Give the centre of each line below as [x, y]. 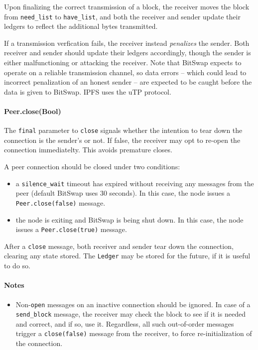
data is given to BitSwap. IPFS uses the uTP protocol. [88, 91]
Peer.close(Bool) [33, 111]
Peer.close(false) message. [61, 202]
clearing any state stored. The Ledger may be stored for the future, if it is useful [127, 256]
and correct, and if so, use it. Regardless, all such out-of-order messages [125, 323]
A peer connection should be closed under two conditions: [92, 167]
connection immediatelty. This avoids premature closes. [88, 150]
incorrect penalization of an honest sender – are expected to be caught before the [128, 82]
